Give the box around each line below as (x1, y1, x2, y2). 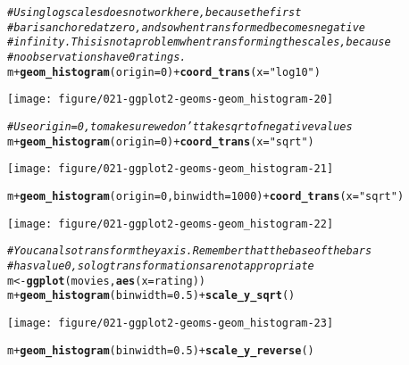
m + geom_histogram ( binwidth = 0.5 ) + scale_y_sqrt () (7, 289, 296, 303)
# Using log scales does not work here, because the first (7, 6, 302, 19)
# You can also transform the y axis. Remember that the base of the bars (7, 245, 372, 258)
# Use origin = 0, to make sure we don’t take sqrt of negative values (7, 120, 353, 133)
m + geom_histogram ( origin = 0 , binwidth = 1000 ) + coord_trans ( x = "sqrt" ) (7, 189, 405, 203)
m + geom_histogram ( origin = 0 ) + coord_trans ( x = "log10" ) (7, 65, 321, 79)
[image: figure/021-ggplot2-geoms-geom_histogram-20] (7, 93, 334, 106)
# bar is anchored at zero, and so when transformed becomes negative (7, 21, 365, 34)
